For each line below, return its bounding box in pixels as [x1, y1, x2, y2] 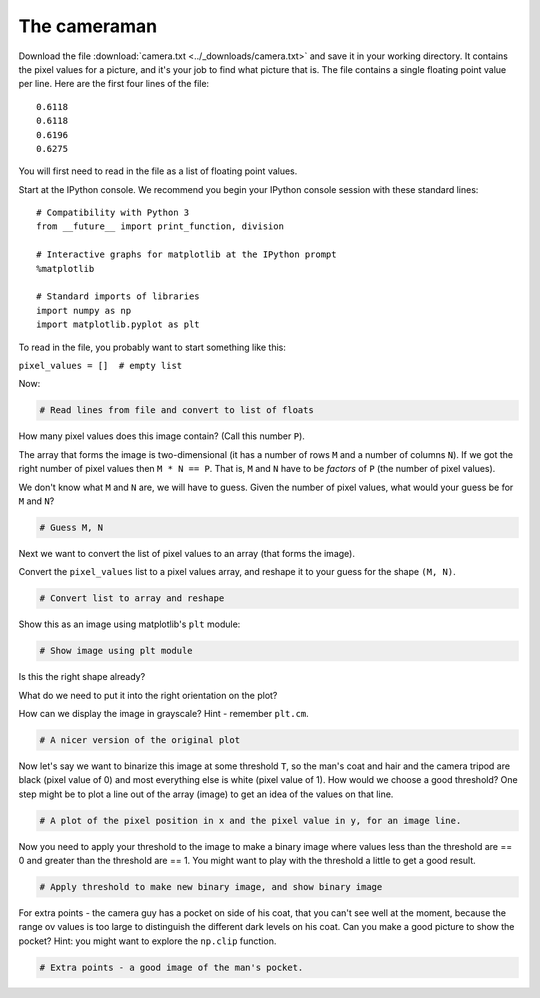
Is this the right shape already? [18, 671, 146, 683]
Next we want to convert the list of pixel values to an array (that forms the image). [18, 547, 355, 559]
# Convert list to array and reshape [39, 593, 225, 604]
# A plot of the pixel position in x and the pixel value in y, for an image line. [39, 815, 462, 826]
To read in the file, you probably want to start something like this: [18, 341, 287, 353]
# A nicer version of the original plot [39, 734, 240, 745]
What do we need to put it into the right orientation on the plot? [18, 689, 278, 701]
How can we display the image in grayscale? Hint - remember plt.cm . [18, 707, 309, 719]
